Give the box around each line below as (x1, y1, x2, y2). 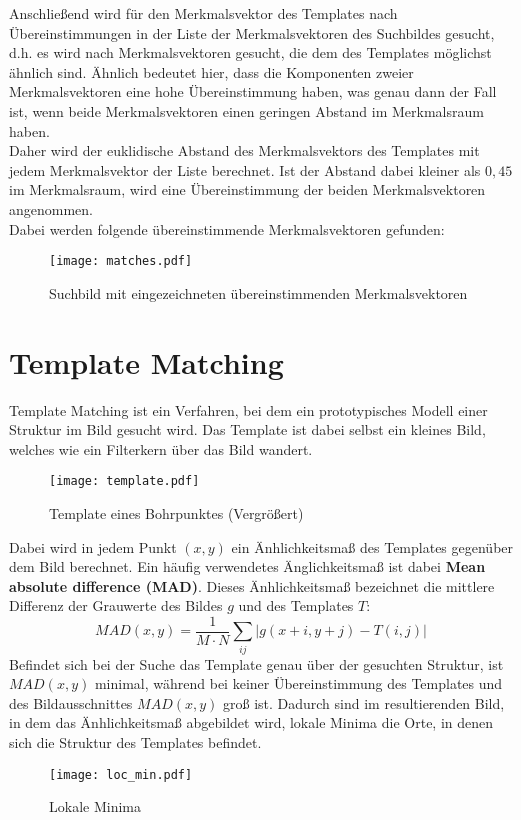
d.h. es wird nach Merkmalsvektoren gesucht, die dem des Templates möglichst (9, 42, 492, 63)
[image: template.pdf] (49, 474, 200, 489)
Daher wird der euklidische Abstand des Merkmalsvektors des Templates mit (9, 140, 480, 161)
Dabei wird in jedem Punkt (9, 536, 177, 557)
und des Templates (238, 595, 354, 616)
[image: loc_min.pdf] (49, 767, 193, 782)
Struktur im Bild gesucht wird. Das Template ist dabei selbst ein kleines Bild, (9, 419, 486, 440)
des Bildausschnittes (9, 692, 133, 713)
